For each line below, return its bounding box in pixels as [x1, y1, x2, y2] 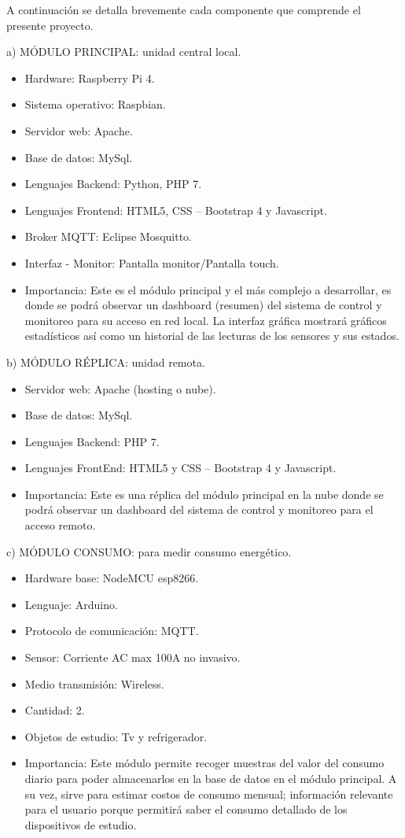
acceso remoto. [24, 517, 96, 533]
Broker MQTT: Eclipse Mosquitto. [24, 228, 192, 245]
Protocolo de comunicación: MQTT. [24, 622, 199, 639]
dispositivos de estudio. [24, 816, 137, 832]
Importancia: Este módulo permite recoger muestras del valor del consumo [24, 755, 385, 771]
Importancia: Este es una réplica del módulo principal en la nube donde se [24, 485, 384, 502]
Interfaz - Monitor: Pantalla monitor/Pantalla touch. [24, 254, 279, 271]
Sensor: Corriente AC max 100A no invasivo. [24, 649, 241, 666]
